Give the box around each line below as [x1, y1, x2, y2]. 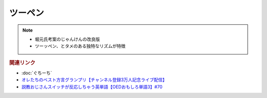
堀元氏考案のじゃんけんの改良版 [35, 36, 100, 42]
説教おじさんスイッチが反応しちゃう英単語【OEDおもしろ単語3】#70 [21, 84, 163, 90]
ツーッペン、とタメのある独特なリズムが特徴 [35, 43, 126, 49]
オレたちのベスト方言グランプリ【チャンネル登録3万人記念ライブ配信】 [21, 77, 168, 83]
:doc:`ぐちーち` [21, 70, 52, 76]
